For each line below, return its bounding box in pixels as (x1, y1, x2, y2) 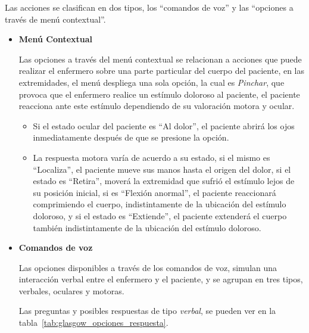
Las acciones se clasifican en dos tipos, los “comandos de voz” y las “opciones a (5, 1, 294, 13)
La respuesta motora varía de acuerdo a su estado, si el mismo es (33, 151, 270, 163)
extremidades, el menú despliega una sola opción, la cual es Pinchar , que (18, 76, 285, 88)
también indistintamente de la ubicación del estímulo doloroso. (33, 221, 261, 234)
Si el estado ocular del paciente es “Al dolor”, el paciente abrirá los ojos (33, 119, 295, 132)
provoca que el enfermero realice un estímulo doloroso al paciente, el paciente (18, 88, 300, 100)
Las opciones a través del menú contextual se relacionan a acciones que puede (18, 52, 302, 65)
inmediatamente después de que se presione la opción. (33, 131, 229, 144)
